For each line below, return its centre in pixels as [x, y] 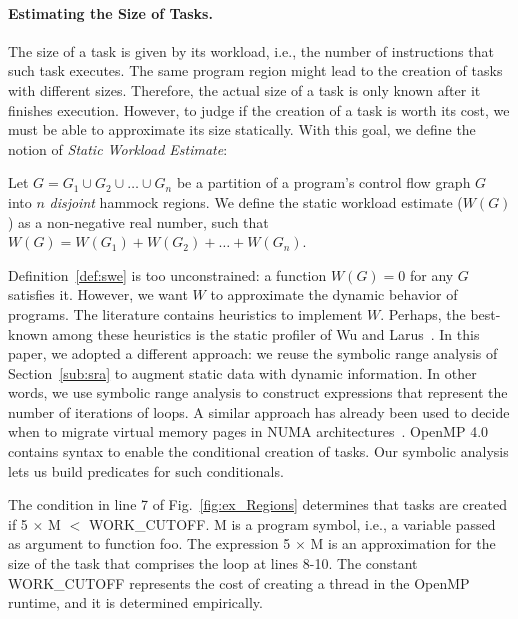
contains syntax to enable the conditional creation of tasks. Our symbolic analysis [258, 451]
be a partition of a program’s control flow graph [323, 182]
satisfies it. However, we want [98, 294]
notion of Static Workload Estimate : [118, 148]
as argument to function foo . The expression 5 [149, 543]
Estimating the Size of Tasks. [110, 12]
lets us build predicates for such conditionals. [146, 470]
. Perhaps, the [423, 313]
